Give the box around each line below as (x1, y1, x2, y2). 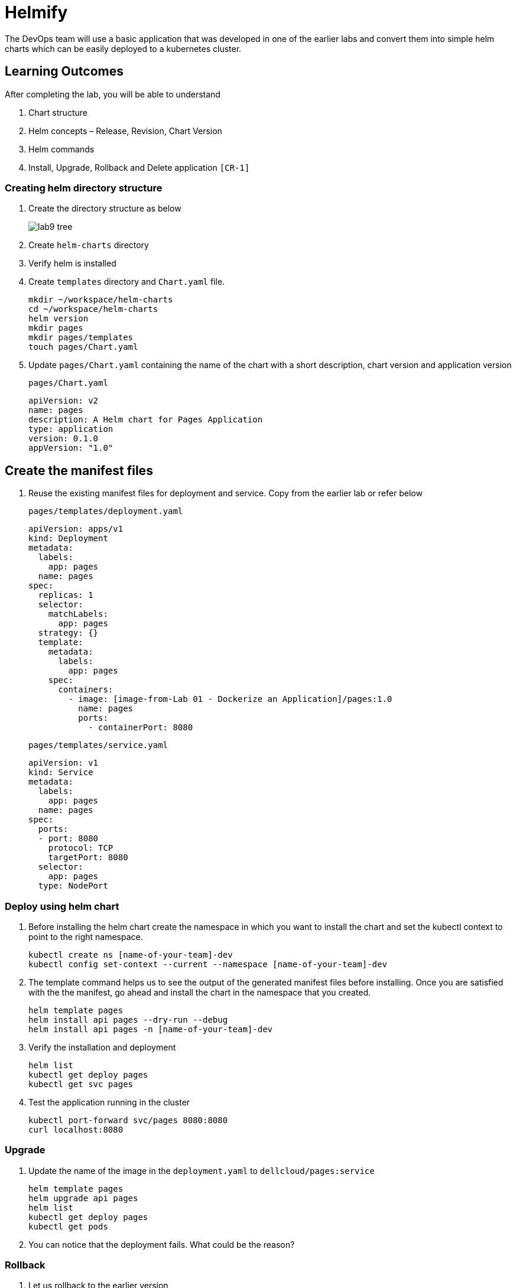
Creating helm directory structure (5, 181, 163, 194)
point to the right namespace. (28, 931, 143, 942)
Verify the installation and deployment (28, 1042, 176, 1052)
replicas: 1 (38, 590, 93, 600)
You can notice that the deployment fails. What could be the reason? (28, 1239, 295, 1250)
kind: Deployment (28, 534, 108, 544)
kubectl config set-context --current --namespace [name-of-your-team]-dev (28, 959, 387, 969)
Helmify (5, 2, 68, 22)
